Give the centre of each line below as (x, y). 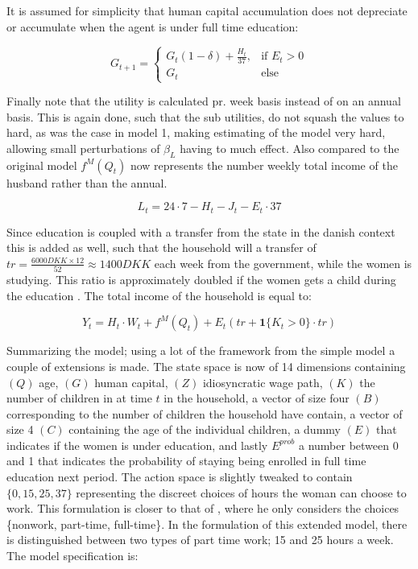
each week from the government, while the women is (283, 263)
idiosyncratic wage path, (263, 382)
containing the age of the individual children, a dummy (205, 429)
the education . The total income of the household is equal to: (159, 295)
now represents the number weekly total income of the (264, 165)
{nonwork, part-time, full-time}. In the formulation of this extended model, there (207, 524)
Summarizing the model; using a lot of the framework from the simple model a (201, 350)
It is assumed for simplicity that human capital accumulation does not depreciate (207, 10)
